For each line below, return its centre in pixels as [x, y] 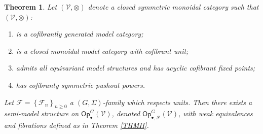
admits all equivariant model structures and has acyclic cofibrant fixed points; [136, 68]
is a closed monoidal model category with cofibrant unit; [102, 51]
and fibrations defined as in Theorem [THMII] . [77, 125]
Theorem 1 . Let [31, 7]
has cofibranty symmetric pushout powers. [81, 85]
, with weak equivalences [215, 113]
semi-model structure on [42, 113]
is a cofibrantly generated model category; [80, 34]
